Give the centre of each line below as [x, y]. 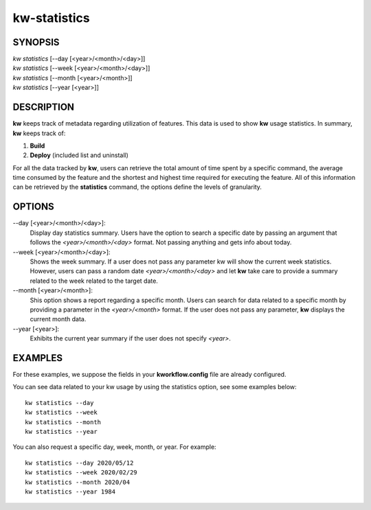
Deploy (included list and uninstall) [79, 155]
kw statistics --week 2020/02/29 [81, 473]
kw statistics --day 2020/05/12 [79, 463]
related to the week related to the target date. [94, 281]
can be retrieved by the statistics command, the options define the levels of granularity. [137, 187]
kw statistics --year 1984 [70, 491]
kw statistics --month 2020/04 [78, 482]
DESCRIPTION [44, 107]
